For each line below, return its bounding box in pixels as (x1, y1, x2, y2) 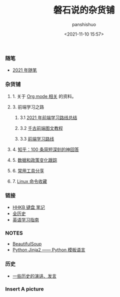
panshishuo (71, 21, 96, 27)
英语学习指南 (12, 216, 39, 222)
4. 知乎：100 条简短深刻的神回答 (12, 146, 79, 152)
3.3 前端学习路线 (19, 135, 54, 141)
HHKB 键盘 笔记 (12, 204, 45, 210)
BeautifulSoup (12, 241, 42, 247)
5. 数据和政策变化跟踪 (12, 157, 57, 163)
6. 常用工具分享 (12, 167, 44, 173)
